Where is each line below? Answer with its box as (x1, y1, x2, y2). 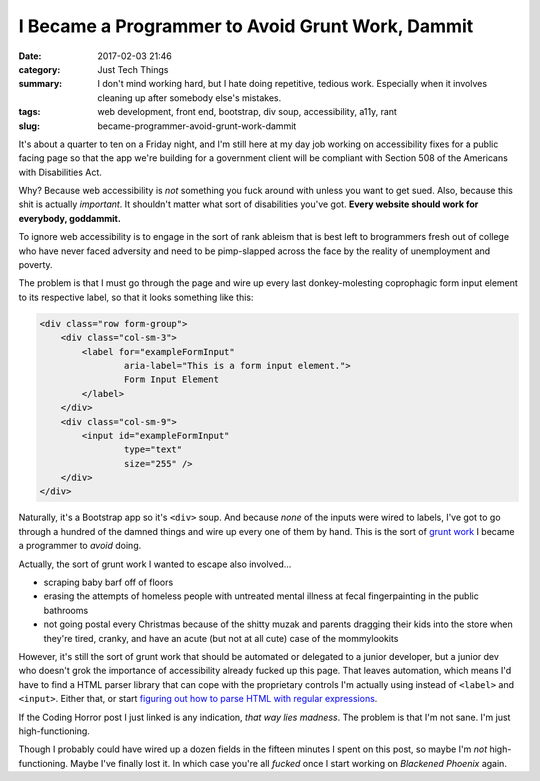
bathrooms (43, 604, 89, 616)
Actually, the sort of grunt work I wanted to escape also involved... (18, 558, 292, 570)
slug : (18, 120, 40, 132)
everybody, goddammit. (18, 212, 122, 224)
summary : (18, 78, 63, 90)
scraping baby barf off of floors (43, 576, 174, 589)
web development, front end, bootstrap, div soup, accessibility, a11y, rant (97, 106, 397, 118)
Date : (18, 50, 42, 62)
